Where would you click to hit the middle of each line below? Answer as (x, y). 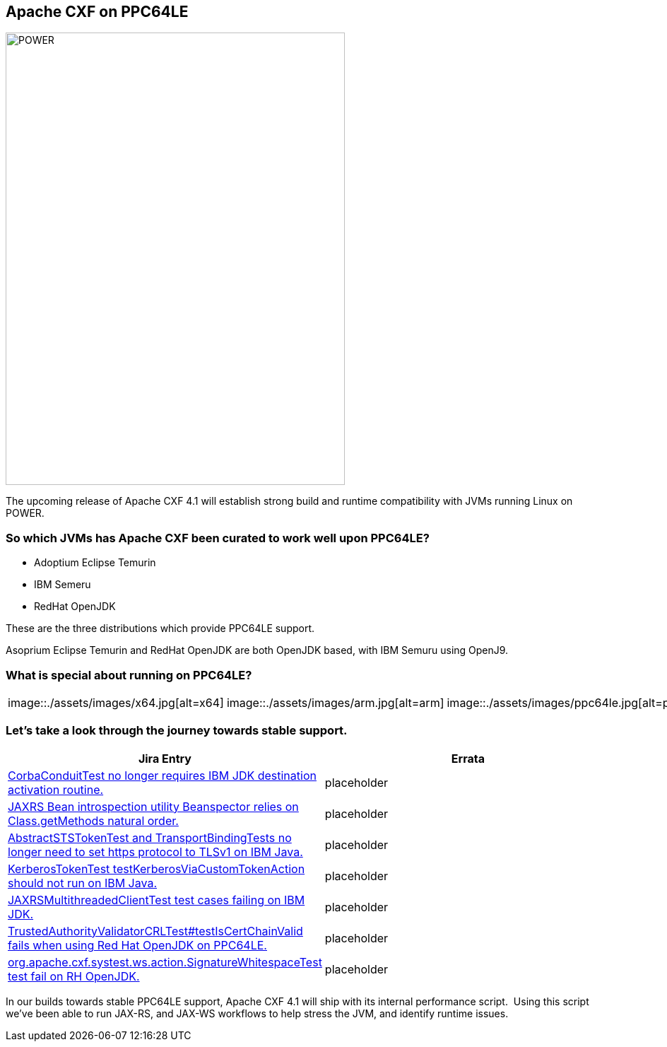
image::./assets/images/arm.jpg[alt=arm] (335, 702)
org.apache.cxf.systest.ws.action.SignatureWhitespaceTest (165, 962)
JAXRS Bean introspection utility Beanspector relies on (153, 806)
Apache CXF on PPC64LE (97, 12)
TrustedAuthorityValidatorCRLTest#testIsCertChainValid (155, 931)
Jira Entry (165, 758)
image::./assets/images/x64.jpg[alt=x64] (116, 702)
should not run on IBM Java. (83, 883)
